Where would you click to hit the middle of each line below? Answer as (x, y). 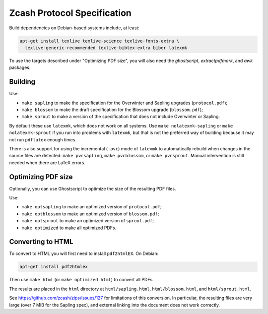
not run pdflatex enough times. (43, 139)
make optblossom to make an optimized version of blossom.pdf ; (90, 214)
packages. (20, 67)
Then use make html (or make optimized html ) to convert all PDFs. (81, 280)
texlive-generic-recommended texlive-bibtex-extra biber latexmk (106, 48)
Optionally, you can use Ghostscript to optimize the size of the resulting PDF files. (93, 188)
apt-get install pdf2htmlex (54, 267)
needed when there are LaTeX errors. (47, 162)
